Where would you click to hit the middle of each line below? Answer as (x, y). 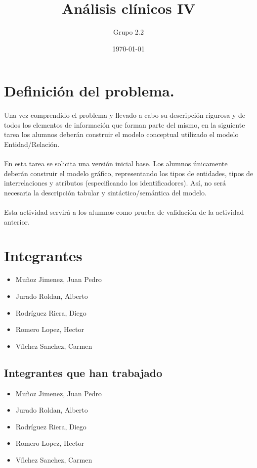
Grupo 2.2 (128, 32)
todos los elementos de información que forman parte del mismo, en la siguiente (125, 124)
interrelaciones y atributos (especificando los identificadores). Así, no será (115, 183)
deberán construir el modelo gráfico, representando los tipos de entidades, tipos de (128, 173)
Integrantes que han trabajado (83, 372)
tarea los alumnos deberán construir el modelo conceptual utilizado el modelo (121, 134)
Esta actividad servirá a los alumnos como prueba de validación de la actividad (124, 212)
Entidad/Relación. (32, 144)
